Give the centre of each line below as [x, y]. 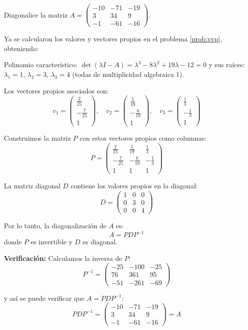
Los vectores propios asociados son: [56, 90]
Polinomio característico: [41, 64]
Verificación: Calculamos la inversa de [63, 258]
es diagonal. [100, 242]
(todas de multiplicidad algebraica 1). [128, 74]
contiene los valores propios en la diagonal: [134, 186]
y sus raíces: [227, 64]
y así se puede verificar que [44, 298]
